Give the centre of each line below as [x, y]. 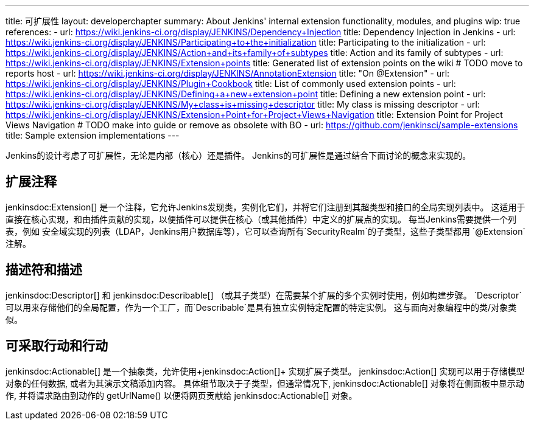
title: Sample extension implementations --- [93, 135]
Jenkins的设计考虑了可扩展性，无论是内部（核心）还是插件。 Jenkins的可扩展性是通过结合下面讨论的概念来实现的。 [238, 155]
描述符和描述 [44, 270]
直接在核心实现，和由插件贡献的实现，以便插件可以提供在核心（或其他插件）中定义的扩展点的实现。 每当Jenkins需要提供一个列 [261, 219]
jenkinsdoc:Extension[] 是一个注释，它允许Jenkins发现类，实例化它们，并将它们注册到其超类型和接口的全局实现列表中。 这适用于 [265, 207]
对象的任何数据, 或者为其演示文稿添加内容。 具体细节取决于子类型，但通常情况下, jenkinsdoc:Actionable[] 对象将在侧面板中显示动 [265, 383]
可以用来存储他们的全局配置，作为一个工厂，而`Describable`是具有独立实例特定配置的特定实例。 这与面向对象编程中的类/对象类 [261, 307]
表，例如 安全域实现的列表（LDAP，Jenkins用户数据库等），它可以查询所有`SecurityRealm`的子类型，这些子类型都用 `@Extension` [266, 231]
